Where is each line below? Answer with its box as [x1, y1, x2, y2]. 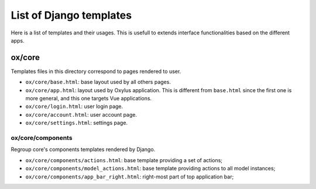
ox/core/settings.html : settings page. [25, 120, 128, 127]
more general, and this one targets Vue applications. [25, 95, 152, 102]
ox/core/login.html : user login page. [25, 103, 123, 110]
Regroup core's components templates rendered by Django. [11, 146, 156, 153]
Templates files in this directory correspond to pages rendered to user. [11, 68, 181, 75]
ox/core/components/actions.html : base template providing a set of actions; [25, 156, 222, 163]
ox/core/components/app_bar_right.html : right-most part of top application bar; [25, 173, 234, 180]
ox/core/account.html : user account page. [25, 111, 138, 118]
